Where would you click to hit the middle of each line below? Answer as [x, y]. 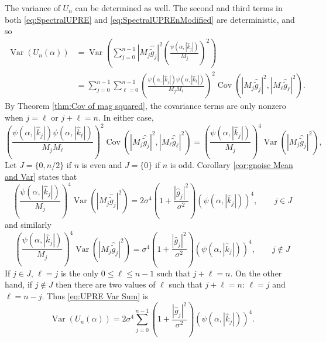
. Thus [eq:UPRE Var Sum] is [95, 295]
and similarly [28, 225]
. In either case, [126, 117]
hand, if [19, 284]
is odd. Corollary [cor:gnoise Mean [231, 165]
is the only [80, 273]
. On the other [256, 273]
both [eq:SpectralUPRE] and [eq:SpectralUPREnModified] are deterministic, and [150, 19]
